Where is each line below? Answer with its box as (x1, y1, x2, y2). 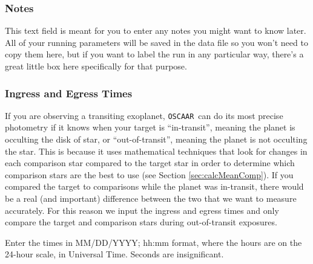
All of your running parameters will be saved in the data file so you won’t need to (5, 36, 308, 48)
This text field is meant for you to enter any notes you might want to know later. (5, 24, 306, 37)
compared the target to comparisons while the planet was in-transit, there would (5, 180, 304, 193)
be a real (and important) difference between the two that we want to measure (5, 192, 297, 205)
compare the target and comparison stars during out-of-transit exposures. (5, 216, 277, 228)
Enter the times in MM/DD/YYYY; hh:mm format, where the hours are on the (5, 236, 302, 248)
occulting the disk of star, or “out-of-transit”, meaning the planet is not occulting (5, 133, 308, 146)
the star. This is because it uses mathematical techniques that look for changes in (5, 144, 308, 157)
